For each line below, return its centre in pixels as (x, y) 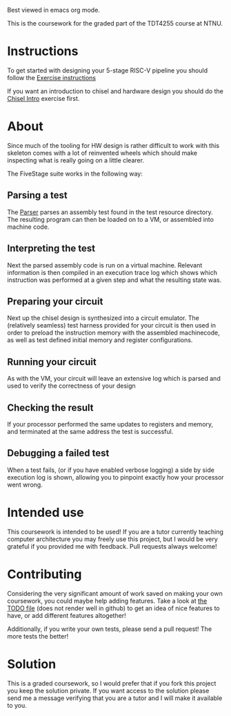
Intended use (46, 512)
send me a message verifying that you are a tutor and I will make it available (115, 698)
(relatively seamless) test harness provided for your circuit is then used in (111, 326)
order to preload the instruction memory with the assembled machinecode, (113, 333)
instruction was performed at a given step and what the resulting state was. (114, 280)
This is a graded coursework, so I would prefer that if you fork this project (112, 683)
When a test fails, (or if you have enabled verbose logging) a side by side (111, 470)
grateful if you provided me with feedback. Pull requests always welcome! (112, 546)
